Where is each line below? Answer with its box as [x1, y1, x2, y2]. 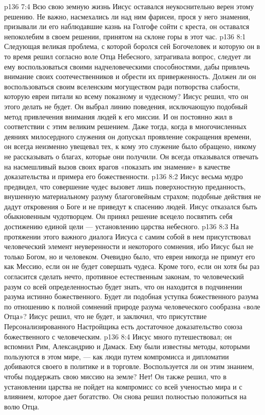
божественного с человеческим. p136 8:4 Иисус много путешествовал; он [4, 331, 232, 341]
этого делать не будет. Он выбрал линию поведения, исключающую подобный [4, 101, 248, 111]
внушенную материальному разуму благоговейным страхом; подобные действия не [4, 191, 261, 202]
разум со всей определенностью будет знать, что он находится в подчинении [4, 281, 242, 291]
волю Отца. [4, 401, 40, 411]
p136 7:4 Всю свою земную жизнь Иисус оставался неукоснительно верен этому [4, 1, 254, 11]
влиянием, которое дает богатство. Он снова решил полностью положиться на [4, 391, 247, 402]
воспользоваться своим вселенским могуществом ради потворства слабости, [4, 81, 240, 91]
